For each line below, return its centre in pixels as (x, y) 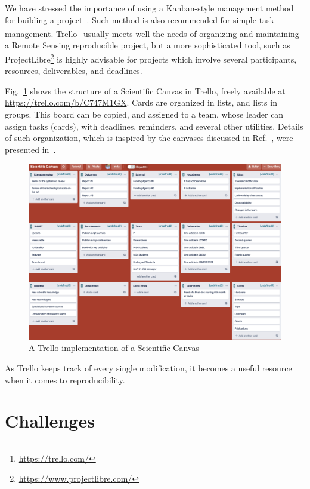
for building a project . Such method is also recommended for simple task (139, 19)
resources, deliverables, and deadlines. (74, 71)
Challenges (50, 421)
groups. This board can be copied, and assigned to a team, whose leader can (144, 114)
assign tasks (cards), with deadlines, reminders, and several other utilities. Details (154, 126)
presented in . (30, 149)
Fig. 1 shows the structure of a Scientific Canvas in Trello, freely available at (145, 90)
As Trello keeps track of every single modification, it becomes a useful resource (148, 368)
